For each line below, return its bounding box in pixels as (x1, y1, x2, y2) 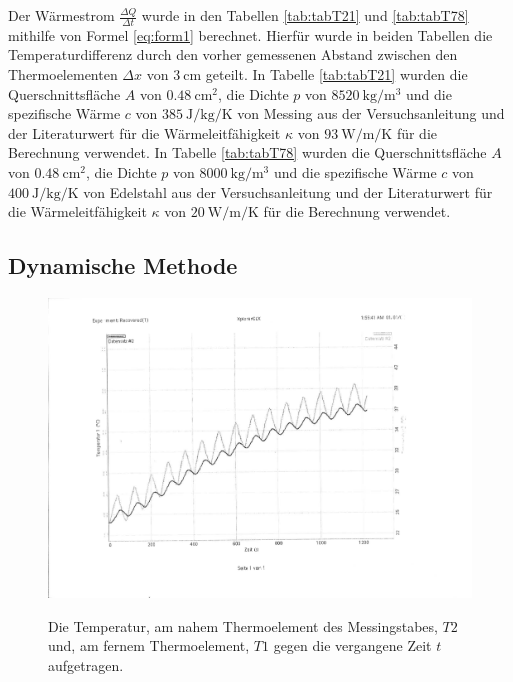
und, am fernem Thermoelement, (48, 635, 250, 656)
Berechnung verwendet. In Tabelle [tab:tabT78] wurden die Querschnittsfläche (8, 142, 487, 163)
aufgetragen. (48, 654, 124, 675)
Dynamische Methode (8, 250, 238, 281)
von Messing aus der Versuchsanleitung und (237, 103, 505, 124)
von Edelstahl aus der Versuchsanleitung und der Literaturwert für (83, 181, 493, 202)
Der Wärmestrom (8, 5, 115, 25)
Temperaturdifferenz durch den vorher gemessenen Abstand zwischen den (8, 44, 458, 65)
